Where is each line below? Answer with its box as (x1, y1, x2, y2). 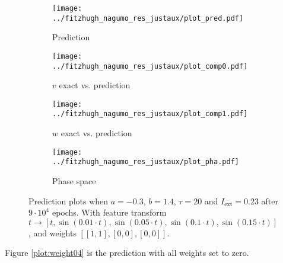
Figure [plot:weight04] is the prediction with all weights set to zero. (5, 246, 249, 259)
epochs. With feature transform (52, 206, 167, 219)
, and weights (28, 226, 77, 239)
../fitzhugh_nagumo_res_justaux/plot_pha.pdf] (52, 158, 239, 166)
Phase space (52, 175, 96, 187)
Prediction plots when (28, 194, 109, 207)
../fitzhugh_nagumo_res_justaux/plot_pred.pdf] (52, 14, 244, 23)
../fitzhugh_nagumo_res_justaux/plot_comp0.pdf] (52, 62, 248, 70)
